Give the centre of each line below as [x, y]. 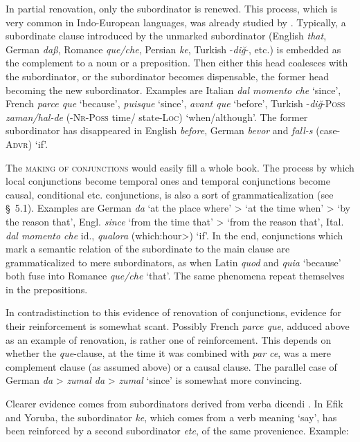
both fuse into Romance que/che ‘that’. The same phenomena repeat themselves [175, 276]
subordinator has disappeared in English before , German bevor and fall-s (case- [173, 130]
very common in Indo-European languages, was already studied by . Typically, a [176, 22]
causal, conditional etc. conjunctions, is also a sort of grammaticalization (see [170, 194]
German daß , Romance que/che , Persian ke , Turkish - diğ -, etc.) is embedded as [173, 49]
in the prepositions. [47, 289]
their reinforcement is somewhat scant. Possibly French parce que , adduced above [178, 326]
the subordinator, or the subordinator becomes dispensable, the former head [167, 76]
